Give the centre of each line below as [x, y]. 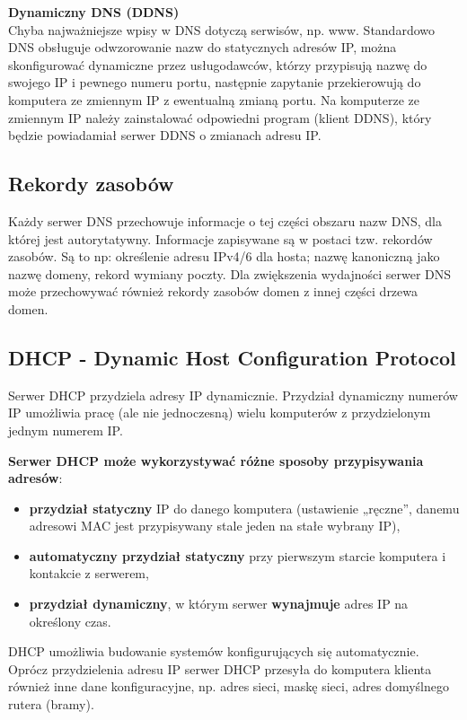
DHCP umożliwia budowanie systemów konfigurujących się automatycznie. [214, 651]
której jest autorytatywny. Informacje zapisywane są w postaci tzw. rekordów [220, 238]
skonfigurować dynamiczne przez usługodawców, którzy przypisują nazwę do [218, 64]
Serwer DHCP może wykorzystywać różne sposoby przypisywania [216, 460]
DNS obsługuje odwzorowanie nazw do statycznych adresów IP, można [203, 47]
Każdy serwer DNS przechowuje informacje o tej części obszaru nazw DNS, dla [225, 220]
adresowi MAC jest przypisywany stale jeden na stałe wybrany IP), [215, 526]
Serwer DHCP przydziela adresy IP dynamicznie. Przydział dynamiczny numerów [233, 395]
